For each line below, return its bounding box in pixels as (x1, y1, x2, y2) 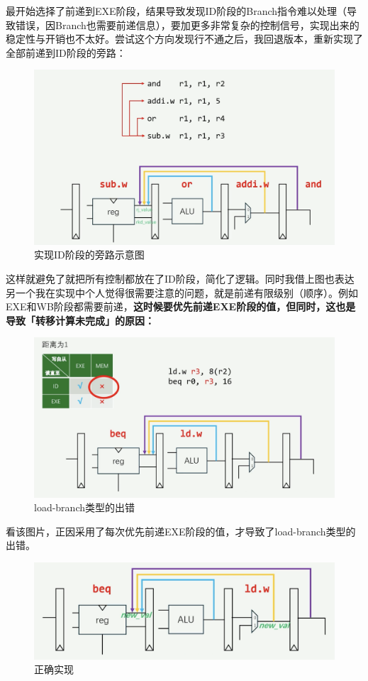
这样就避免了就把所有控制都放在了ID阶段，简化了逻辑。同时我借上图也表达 (6, 271, 355, 285)
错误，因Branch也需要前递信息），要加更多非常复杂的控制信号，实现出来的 (15, 17, 359, 32)
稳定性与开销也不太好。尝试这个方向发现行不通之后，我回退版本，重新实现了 (6, 31, 363, 46)
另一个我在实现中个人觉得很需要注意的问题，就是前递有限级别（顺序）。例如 (6, 285, 358, 300)
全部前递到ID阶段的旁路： (6, 45, 126, 60)
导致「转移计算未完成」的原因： (6, 312, 155, 327)
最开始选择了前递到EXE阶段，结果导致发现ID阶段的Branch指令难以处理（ (6, 4, 347, 18)
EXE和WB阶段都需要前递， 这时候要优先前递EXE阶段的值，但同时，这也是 (6, 299, 356, 314)
